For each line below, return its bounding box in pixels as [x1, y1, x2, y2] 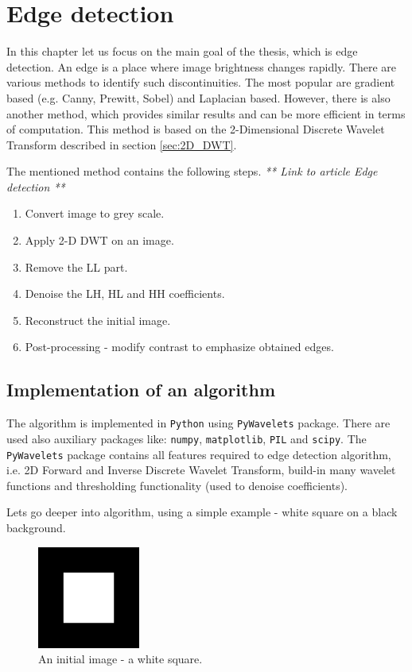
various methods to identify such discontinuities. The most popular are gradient [6, 74, 395, 91]
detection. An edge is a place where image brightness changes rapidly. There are [6, 58, 397, 75]
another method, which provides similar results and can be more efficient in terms [6, 105, 406, 122]
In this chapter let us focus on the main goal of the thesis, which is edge [6, 43, 358, 60]
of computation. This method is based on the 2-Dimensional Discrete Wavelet [6, 121, 385, 137]
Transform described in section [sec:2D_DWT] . [6, 136, 237, 153]
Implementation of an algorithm [6, 377, 275, 402]
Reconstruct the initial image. [25, 311, 171, 328]
